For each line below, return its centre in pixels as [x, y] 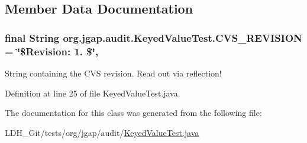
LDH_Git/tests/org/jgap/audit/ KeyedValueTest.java [102, 132]
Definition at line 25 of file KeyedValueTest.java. [93, 93]
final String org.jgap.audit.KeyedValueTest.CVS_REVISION [153, 37]
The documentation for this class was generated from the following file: [133, 113]
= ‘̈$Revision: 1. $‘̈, [52, 51]
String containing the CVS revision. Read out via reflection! [113, 73]
